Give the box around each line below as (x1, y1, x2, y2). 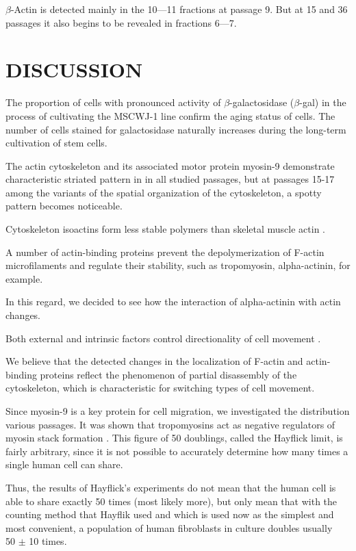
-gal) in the (299, 95, 346, 110)
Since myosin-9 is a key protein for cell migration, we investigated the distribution (5, 404, 350, 418)
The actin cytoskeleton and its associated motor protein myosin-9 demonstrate (5, 158, 335, 172)
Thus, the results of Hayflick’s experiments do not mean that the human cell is (5, 480, 336, 494)
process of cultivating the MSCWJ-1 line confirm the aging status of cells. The (5, 108, 335, 123)
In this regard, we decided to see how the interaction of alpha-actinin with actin (5, 294, 341, 309)
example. (5, 271, 43, 285)
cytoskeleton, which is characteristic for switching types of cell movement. (5, 381, 315, 395)
